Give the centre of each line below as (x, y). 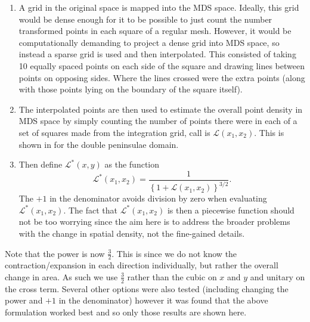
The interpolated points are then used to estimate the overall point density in (161, 109)
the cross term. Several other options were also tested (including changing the (147, 288)
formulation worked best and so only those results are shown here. (126, 312)
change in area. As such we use (61, 276)
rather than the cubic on (172, 276)
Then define (41, 164)
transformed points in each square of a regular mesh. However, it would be (155, 31)
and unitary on (278, 276)
